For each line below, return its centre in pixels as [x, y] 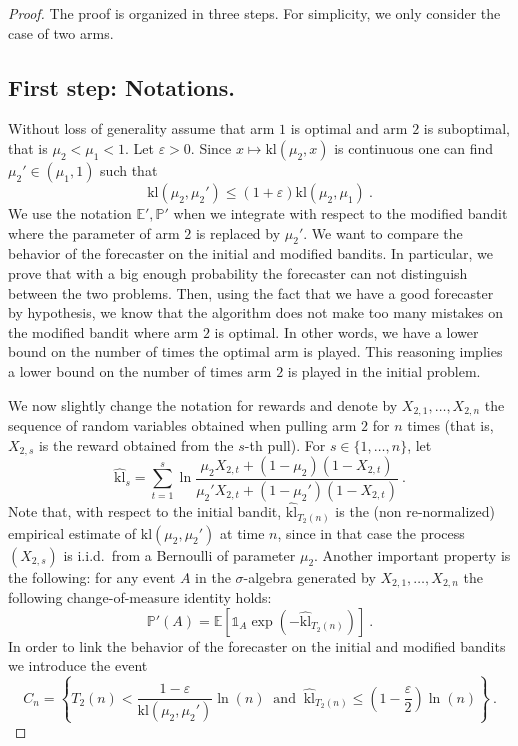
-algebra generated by [309, 576]
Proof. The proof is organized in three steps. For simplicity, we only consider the [254, 13]
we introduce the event [78, 665]
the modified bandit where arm [103, 331]
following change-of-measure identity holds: [140, 597]
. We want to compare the [383, 232]
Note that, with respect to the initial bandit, [145, 511]
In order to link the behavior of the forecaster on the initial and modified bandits [257, 645]
